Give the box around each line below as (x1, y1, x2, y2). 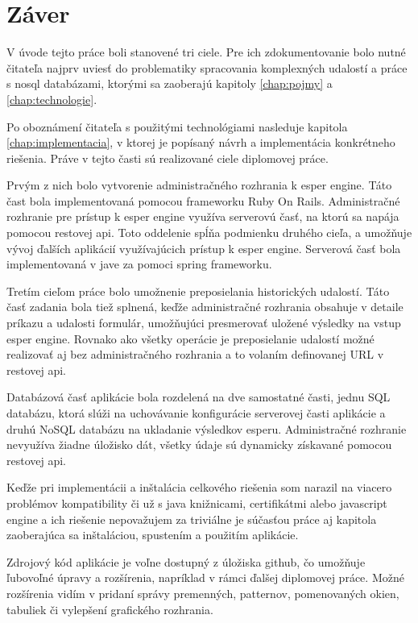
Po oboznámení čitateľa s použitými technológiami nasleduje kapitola (6, 118, 348, 135)
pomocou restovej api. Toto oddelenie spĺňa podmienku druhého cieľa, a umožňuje (6, 224, 412, 241)
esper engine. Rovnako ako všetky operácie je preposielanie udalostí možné (6, 330, 375, 347)
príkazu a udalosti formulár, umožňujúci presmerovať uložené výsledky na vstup (6, 314, 401, 331)
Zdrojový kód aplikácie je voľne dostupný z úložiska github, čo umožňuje (6, 553, 366, 570)
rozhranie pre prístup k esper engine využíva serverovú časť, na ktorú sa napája (6, 208, 399, 225)
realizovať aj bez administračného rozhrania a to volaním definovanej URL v (6, 346, 384, 363)
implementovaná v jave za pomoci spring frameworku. (6, 255, 272, 272)
